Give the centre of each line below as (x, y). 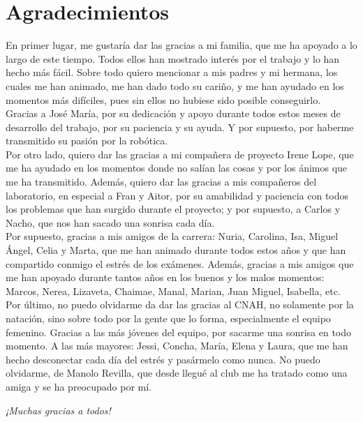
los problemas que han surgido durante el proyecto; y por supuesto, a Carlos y (173, 209)
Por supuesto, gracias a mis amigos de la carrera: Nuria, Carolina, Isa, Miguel (172, 236)
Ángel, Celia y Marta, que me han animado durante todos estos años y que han (176, 250)
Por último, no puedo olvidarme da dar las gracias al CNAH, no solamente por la (180, 304)
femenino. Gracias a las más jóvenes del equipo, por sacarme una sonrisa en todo (179, 332)
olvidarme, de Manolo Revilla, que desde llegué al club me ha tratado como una (177, 373)
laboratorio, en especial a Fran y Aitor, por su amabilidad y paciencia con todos (177, 195)
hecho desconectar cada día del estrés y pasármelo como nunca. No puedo (163, 359)
